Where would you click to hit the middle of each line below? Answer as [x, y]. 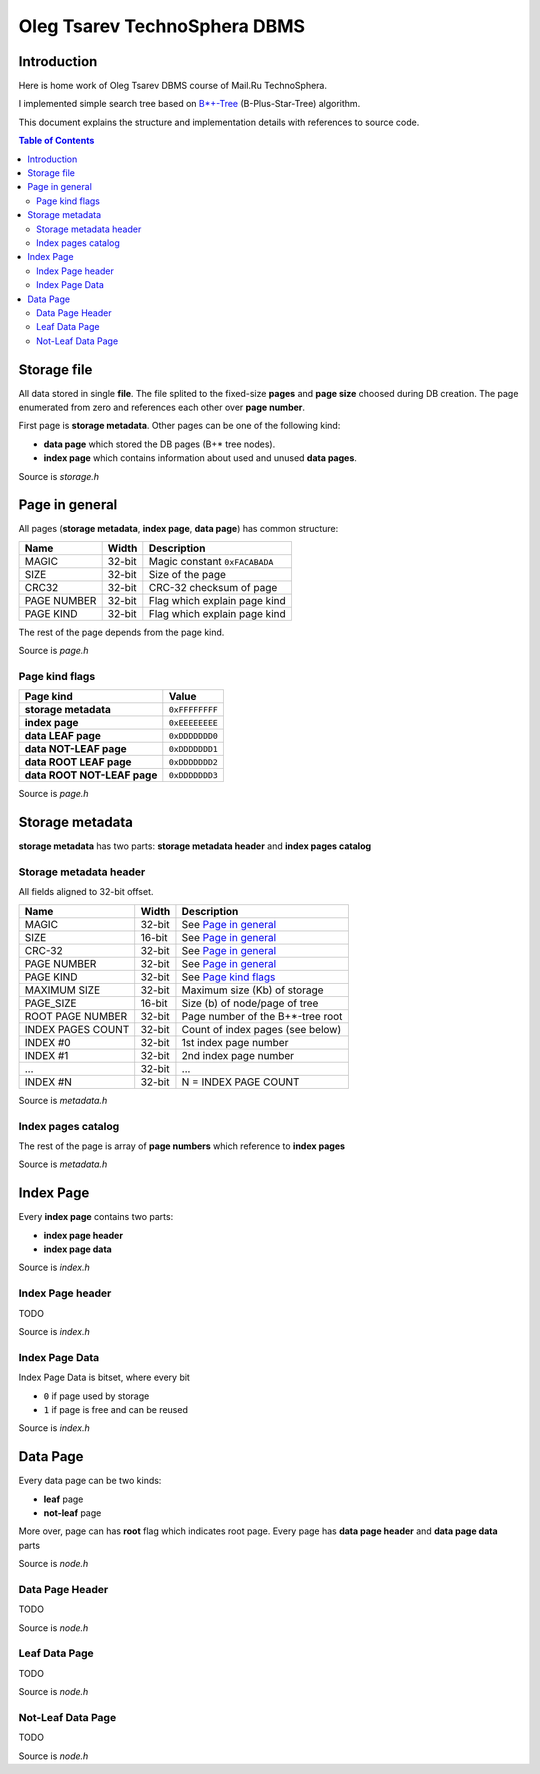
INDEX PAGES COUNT [77, 1029]
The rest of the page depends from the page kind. [121, 632]
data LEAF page [63, 736]
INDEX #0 [47, 1042]
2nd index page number [238, 1055]
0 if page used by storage [96, 1396]
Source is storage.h [59, 476]
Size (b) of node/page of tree [250, 1003]
